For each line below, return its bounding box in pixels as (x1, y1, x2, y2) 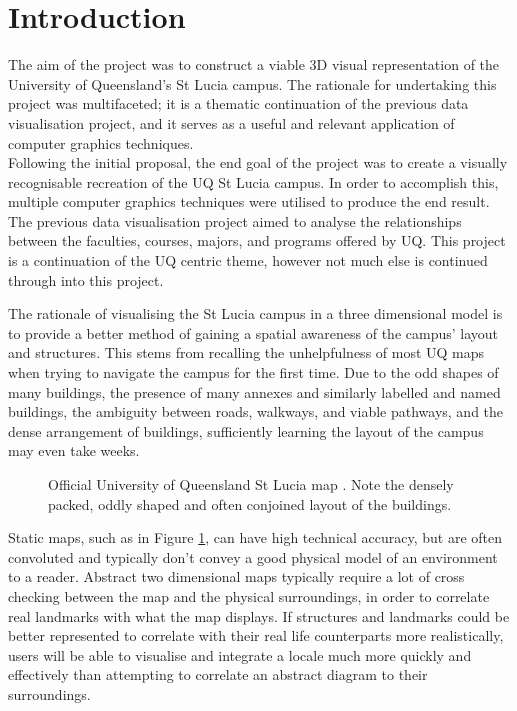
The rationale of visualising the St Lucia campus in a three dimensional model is (8, 303, 503, 324)
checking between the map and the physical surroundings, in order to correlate (8, 585, 490, 606)
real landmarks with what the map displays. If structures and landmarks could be (8, 605, 510, 626)
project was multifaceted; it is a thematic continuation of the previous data (8, 93, 469, 114)
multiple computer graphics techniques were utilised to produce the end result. (8, 191, 490, 212)
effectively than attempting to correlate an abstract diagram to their (8, 664, 428, 685)
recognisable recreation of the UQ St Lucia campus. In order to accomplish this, (8, 171, 499, 192)
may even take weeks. (8, 440, 140, 461)
